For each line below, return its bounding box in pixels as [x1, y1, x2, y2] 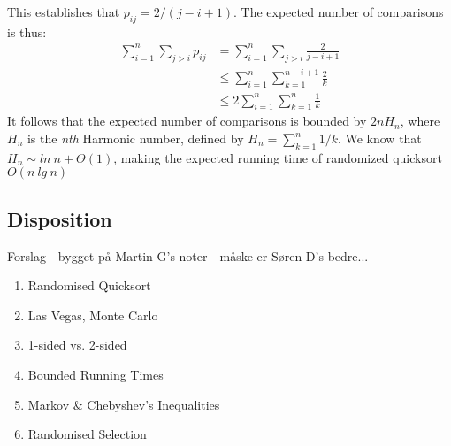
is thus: [7, 22, 47, 41]
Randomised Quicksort [27, 276, 151, 295]
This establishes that [7, 3, 120, 20]
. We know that [337, 129, 422, 147]
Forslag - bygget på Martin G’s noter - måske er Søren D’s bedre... [7, 246, 369, 265]
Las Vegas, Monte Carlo [27, 305, 158, 324]
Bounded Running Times [27, 365, 164, 383]
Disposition [7, 204, 112, 232]
